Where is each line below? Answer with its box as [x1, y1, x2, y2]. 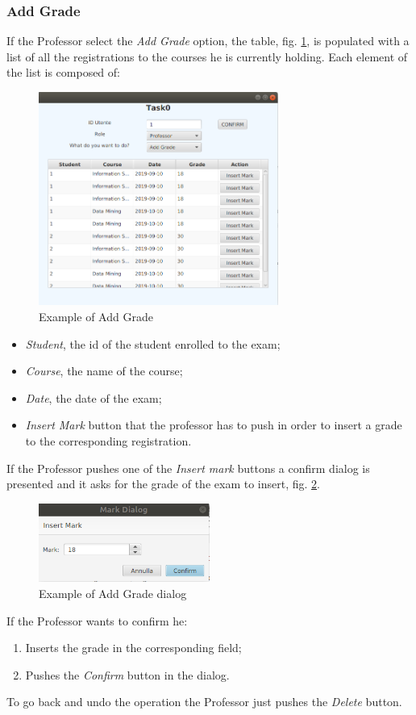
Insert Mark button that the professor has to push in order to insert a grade [25, 416, 402, 433]
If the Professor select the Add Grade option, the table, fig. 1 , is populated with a [6, 32, 410, 49]
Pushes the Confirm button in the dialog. [25, 666, 230, 683]
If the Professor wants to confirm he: [6, 612, 188, 629]
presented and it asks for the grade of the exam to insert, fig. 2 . [6, 475, 320, 492]
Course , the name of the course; [25, 362, 183, 379]
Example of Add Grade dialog [39, 584, 187, 601]
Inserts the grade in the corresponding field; [25, 639, 242, 656]
